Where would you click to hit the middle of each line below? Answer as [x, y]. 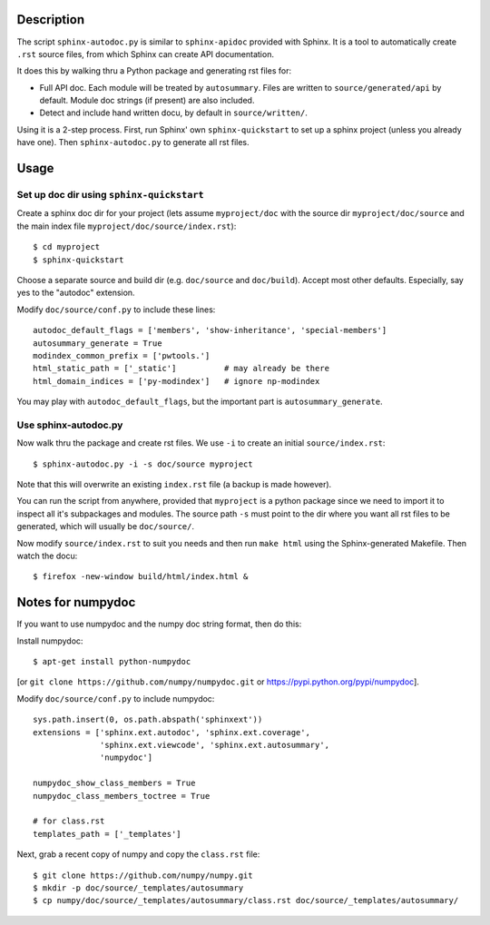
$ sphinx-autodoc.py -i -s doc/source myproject [143, 464]
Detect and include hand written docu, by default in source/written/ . [173, 113]
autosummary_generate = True [98, 343]
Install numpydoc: [50, 641]
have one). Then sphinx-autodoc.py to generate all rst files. [133, 143]
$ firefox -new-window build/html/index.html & [141, 577]
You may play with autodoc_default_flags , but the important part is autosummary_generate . [200, 402]
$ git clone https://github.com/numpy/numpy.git [143, 875]
